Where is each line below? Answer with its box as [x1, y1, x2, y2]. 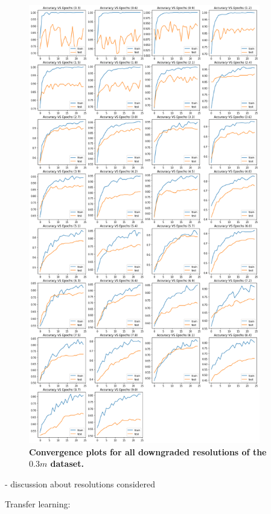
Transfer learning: [5, 498, 71, 510]
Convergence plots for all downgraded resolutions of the [29, 445, 267, 458]
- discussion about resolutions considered [5, 477, 156, 490]
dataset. [50, 457, 84, 470]
